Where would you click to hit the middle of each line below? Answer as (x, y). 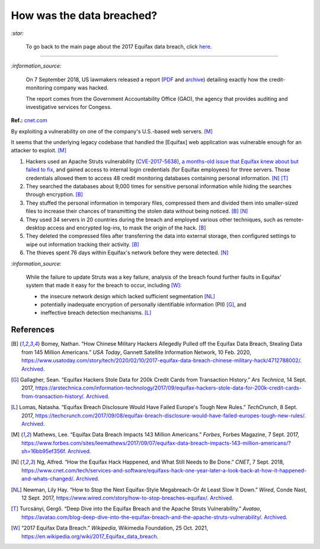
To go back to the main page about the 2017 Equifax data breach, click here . (119, 46)
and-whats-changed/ (47, 479)
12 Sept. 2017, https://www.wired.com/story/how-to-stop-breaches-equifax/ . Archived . (127, 498)
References (33, 330)
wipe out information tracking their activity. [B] (82, 244)
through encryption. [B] (54, 194)
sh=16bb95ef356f (43, 451)
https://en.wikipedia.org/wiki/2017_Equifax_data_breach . (90, 536)
